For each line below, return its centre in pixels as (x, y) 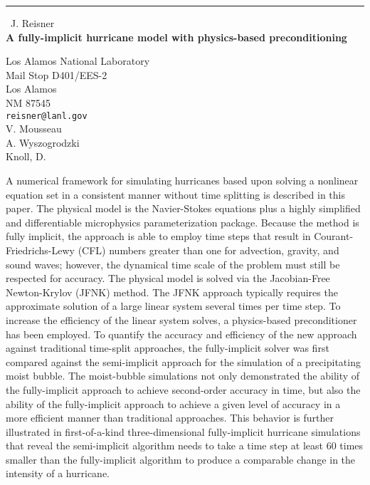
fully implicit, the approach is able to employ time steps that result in (158, 236)
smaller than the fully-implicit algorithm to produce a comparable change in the (181, 459)
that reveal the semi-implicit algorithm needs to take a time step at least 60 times (185, 445)
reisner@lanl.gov (47, 116)
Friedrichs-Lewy (40, 250)
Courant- (334, 236)
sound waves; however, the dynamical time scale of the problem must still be (173, 264)
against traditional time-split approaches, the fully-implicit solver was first (168, 348)
